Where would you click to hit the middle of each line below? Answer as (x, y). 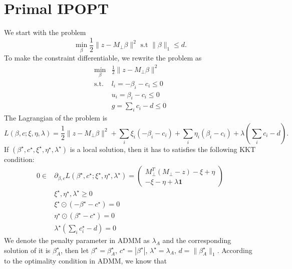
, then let (75, 250)
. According (235, 250)
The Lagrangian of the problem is (56, 118)
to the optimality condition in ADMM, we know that (85, 261)
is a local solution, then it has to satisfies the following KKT (163, 149)
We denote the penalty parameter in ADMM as (77, 240)
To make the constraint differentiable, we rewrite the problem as (103, 58)
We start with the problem (45, 32)
